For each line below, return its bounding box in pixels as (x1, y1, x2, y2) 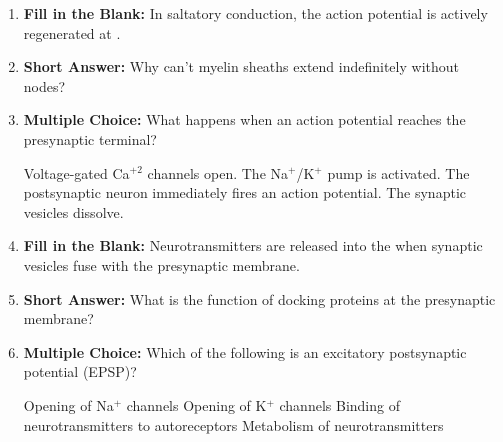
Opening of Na (23, 394, 114, 415)
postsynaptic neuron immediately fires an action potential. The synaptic (23, 182, 466, 203)
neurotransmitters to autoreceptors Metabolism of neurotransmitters (23, 414, 444, 435)
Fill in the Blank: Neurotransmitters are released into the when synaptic (23, 235, 483, 256)
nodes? (23, 75, 66, 96)
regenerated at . (23, 22, 121, 43)
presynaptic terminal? (23, 128, 157, 149)
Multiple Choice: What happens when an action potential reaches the (23, 109, 466, 130)
